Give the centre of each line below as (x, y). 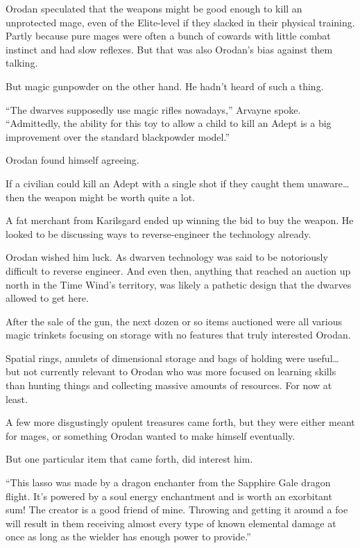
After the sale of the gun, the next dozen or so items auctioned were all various (174, 321)
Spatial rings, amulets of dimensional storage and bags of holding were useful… (172, 358)
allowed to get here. (47, 298)
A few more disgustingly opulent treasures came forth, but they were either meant (180, 422)
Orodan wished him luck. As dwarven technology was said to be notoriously (167, 257)
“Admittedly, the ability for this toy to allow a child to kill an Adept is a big (169, 123)
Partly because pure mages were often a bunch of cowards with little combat (168, 36)
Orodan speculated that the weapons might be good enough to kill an (154, 8)
